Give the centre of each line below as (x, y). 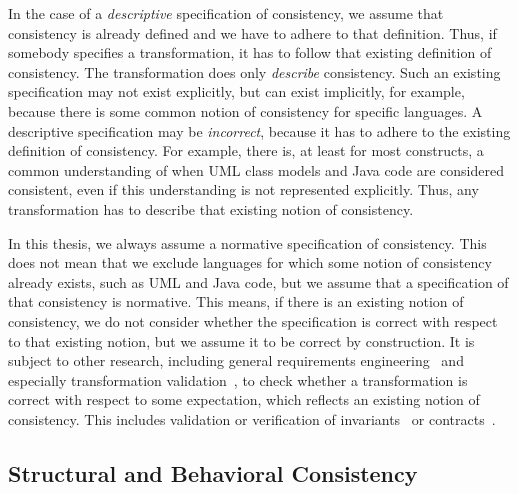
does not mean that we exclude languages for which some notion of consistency (250, 262)
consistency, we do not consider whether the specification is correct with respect (253, 320)
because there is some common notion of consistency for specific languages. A (245, 110)
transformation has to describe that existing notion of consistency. (211, 208)
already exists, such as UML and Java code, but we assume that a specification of (258, 281)
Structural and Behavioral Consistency (213, 472)
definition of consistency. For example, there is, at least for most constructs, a (246, 150)
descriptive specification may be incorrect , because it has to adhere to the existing (259, 130)
